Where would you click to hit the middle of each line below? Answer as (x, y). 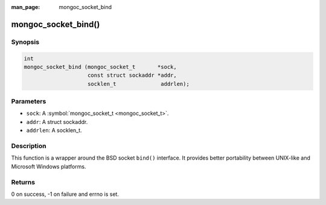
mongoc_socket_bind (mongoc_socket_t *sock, (101, 67)
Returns (23, 182)
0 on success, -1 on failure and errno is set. (65, 194)
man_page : (26, 7)
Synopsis (25, 42)
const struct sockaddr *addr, (133, 75)
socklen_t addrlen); (139, 84)
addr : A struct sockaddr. (57, 122)
